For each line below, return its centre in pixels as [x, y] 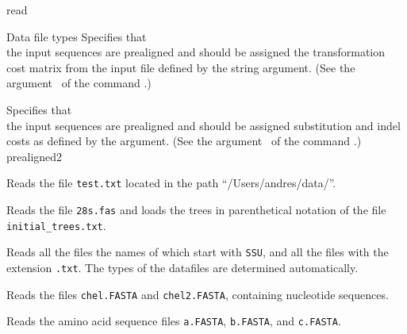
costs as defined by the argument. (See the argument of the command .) [184, 141]
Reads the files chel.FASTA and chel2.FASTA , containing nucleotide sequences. [198, 294]
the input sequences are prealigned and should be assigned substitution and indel [203, 125]
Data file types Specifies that [77, 36]
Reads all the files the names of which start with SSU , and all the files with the [198, 252]
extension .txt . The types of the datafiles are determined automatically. [182, 267]
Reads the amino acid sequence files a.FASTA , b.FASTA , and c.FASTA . [174, 321]
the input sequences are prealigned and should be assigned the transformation [196, 52]
